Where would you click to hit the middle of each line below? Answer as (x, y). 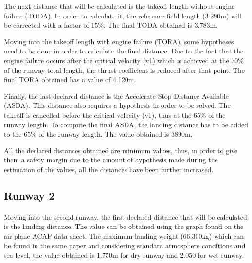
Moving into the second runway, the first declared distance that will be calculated (126, 217)
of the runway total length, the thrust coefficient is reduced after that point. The (124, 70)
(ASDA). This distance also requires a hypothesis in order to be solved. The (117, 105)
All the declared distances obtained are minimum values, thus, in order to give (121, 150)
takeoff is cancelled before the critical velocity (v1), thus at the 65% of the (115, 114)
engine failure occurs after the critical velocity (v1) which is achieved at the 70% (124, 60)
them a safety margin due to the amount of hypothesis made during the (111, 160)
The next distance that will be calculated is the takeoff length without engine (119, 6)
